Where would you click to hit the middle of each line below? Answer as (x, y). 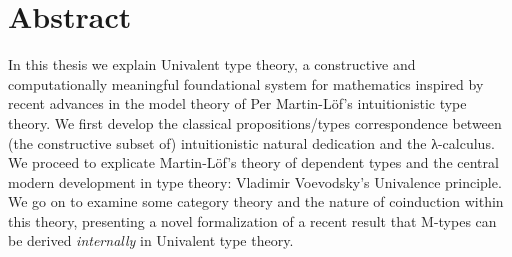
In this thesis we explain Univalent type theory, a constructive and (212, 64)
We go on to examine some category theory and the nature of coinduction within (256, 201)
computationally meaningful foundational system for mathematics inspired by (246, 83)
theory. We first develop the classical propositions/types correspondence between (255, 122)
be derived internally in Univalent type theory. (151, 240)
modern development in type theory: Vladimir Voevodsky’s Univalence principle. (255, 181)
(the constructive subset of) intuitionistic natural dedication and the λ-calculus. (251, 142)
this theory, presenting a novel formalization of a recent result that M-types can (252, 220)
